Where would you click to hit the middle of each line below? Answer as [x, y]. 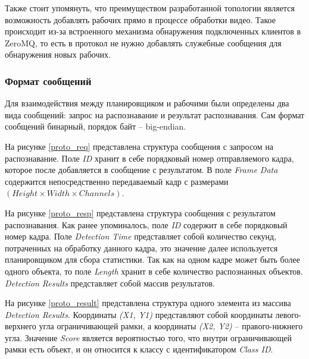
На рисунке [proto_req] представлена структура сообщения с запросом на [139, 146]
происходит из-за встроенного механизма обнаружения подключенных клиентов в [153, 31]
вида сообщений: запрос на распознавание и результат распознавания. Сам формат [155, 114]
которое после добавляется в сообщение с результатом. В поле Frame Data [141, 170]
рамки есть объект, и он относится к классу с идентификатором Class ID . [139, 349]
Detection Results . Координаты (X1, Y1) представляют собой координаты [139, 314]
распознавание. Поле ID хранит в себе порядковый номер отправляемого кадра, [149, 158]
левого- [288, 314]
